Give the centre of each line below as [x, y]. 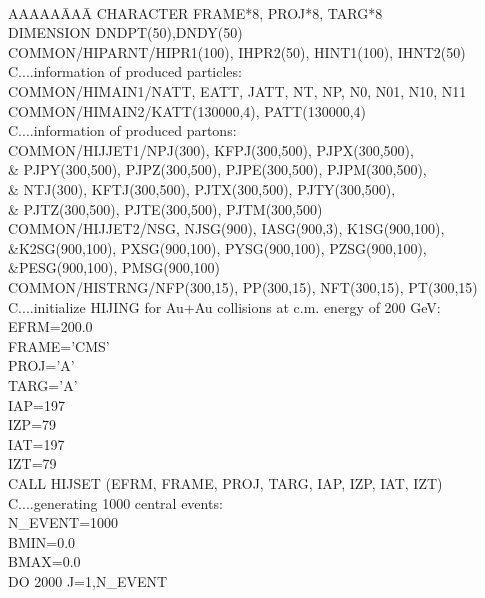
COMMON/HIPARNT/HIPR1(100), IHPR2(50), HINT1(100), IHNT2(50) [237, 51]
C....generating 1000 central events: [115, 502]
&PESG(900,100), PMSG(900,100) [114, 267]
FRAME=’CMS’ [59, 345]
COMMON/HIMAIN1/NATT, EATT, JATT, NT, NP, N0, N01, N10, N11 [237, 91]
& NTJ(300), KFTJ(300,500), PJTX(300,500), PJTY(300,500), [202, 189]
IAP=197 [36, 404]
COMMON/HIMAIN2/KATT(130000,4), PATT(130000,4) [187, 110]
